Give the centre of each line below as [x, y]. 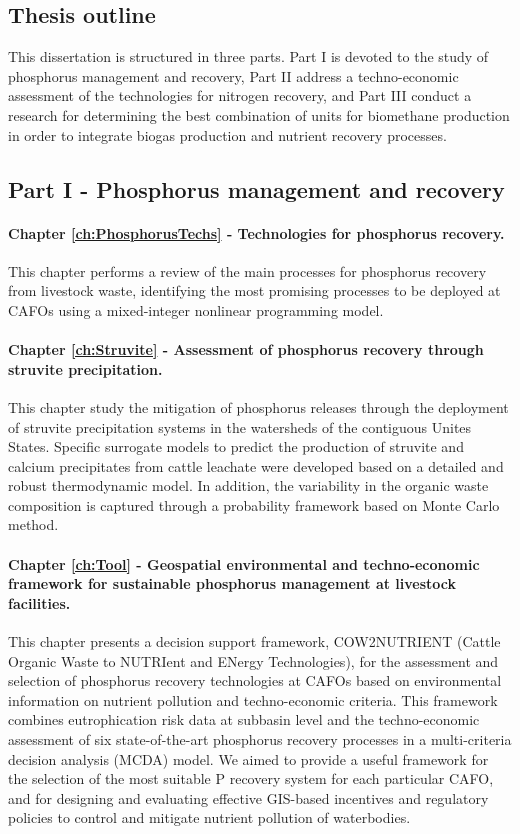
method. [33, 524]
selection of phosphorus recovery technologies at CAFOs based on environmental [255, 680]
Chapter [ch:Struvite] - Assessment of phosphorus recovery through [246, 349]
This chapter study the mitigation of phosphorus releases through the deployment [258, 406]
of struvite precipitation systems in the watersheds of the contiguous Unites [240, 426]
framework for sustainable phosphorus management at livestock [232, 583]
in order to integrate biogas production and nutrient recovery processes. [227, 134]
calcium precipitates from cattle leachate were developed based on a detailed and [256, 465]
